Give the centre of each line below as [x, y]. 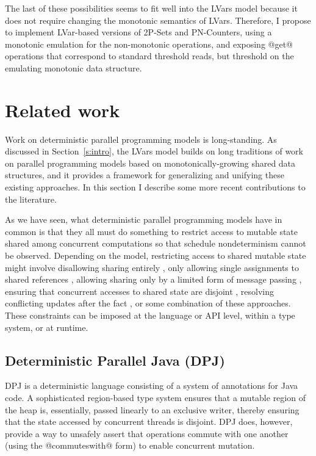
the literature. [31, 199]
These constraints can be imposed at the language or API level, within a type [150, 315]
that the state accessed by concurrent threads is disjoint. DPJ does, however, [149, 422]
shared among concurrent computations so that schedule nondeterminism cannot [156, 243]
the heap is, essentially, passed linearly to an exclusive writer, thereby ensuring [152, 409]
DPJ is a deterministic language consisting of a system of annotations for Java [152, 385]
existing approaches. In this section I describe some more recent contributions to [155, 187]
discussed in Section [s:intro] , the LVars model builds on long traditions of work [154, 151]
